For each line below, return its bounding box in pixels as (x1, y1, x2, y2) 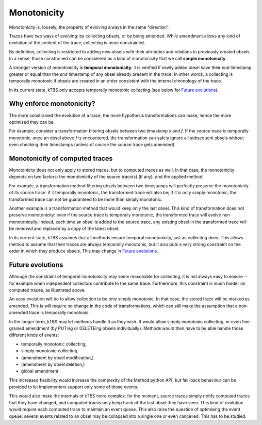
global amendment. (21, 368, 60, 374)
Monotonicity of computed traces (9, 154, 113, 163)
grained (9, 325, 25, 331)
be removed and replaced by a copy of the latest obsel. (9, 226, 120, 231)
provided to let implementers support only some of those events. (9, 384, 139, 390)
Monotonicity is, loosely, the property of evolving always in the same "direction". (9, 24, 170, 30)
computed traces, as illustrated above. (9, 287, 86, 293)
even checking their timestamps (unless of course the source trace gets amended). (9, 142, 176, 147)
